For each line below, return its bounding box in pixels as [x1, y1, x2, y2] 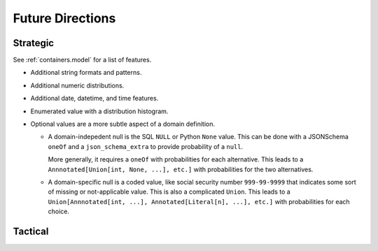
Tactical [13, 225, 49, 237]
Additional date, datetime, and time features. [30, 94, 159, 103]
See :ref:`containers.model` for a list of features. [13, 56, 152, 64]
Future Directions [13, 10, 116, 26]
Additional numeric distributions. [30, 81, 125, 89]
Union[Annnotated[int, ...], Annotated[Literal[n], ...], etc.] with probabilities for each [48, 197, 350, 206]
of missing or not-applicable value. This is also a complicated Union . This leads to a [48, 187, 290, 196]
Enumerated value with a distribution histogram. [30, 107, 169, 115]
